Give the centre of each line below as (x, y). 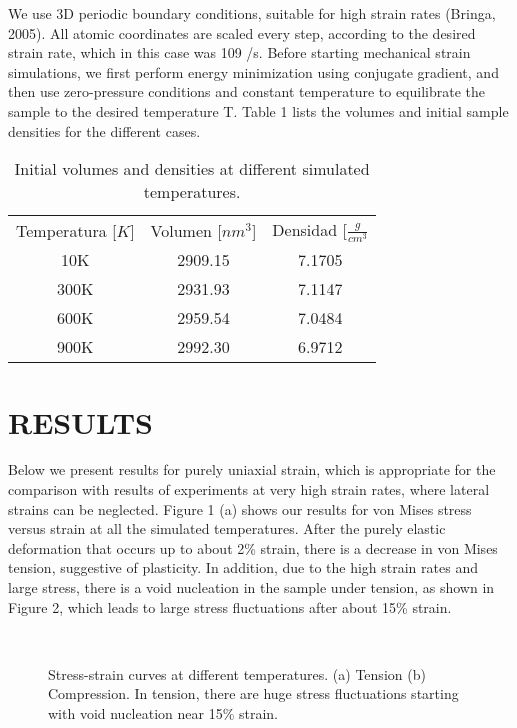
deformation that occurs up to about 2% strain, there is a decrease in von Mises (253, 547)
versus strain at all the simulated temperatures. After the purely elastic (227, 528)
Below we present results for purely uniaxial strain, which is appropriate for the (252, 469)
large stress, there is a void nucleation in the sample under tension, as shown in (251, 587)
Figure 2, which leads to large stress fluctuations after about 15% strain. (230, 606)
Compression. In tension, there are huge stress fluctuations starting (253, 693)
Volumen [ (186, 230)
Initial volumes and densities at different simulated (192, 169)
